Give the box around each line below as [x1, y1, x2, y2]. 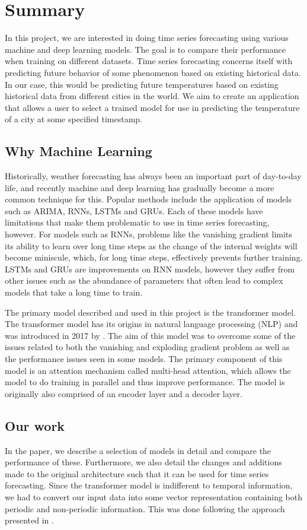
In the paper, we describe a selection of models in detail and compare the [5, 444, 271, 456]
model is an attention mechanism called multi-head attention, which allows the [5, 364, 291, 376]
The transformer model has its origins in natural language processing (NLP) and [5, 318, 298, 330]
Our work [5, 416, 65, 434]
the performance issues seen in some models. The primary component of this [5, 352, 283, 364]
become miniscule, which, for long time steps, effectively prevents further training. [5, 251, 303, 264]
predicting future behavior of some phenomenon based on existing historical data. [5, 66, 301, 78]
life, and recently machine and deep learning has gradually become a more [5, 181, 274, 193]
